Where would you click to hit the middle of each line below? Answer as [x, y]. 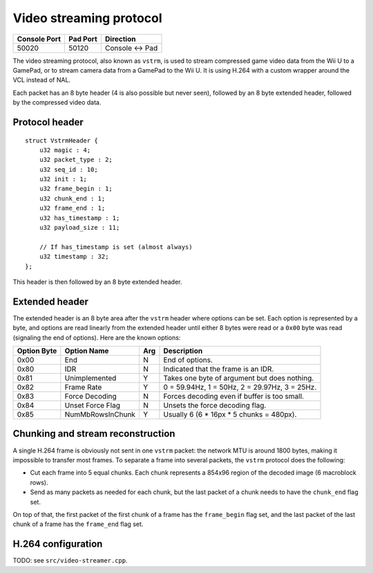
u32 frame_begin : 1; [76, 189]
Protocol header [48, 122]
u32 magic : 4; [65, 150]
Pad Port [83, 39]
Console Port [39, 39]
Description [183, 351]
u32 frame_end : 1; [72, 208]
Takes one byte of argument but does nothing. [239, 379]
